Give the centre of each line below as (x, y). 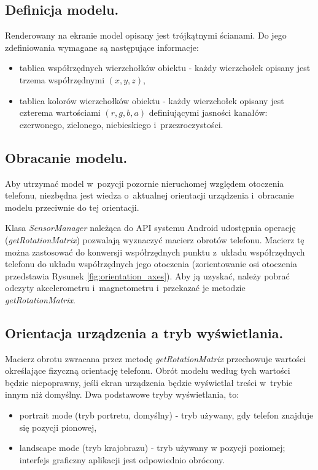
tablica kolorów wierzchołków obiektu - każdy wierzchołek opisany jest (152, 100)
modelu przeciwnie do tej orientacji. (72, 207)
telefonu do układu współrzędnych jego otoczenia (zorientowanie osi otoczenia (151, 264)
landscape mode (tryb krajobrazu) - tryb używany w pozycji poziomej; (152, 448)
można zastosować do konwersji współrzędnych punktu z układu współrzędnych (155, 252)
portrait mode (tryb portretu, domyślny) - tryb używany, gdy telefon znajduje (166, 415)
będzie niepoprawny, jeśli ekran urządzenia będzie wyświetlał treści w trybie (149, 382)
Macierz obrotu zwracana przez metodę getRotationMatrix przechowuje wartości (156, 358)
